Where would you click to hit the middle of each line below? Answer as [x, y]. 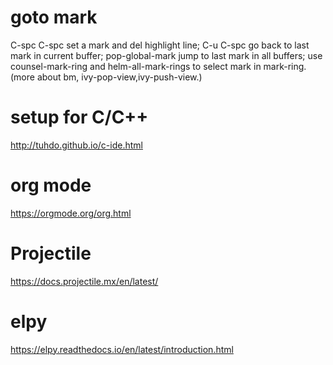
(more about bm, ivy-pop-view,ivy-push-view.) [106, 77]
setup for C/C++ [79, 117]
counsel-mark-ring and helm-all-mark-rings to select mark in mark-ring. [158, 66]
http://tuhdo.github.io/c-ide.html [76, 145]
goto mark [54, 17]
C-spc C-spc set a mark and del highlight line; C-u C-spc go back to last [160, 45]
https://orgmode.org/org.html [71, 213]
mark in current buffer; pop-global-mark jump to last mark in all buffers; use [166, 55]
